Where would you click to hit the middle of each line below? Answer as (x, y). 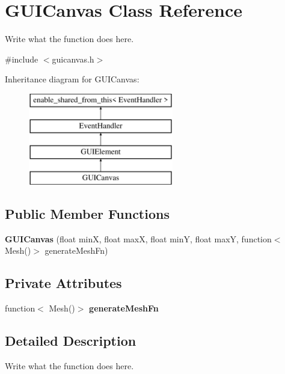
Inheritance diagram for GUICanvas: (72, 79)
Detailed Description (71, 341)
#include (22, 59)
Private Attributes (63, 283)
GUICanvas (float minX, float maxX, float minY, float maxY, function (138, 238)
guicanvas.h (73, 59)
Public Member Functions (87, 214)
